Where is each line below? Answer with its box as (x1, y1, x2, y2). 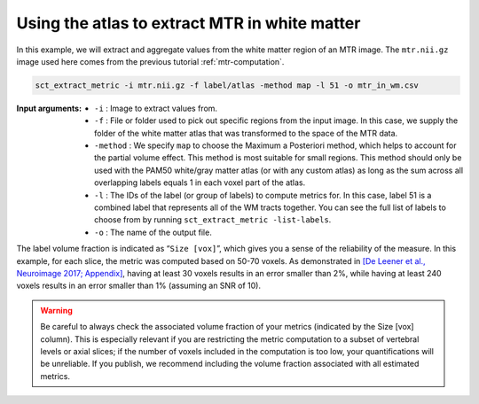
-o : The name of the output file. (94, 227, 212, 237)
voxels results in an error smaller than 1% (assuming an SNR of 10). (16, 280, 262, 291)
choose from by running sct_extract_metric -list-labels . (94, 214, 332, 225)
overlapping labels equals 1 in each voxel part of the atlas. (94, 177, 306, 188)
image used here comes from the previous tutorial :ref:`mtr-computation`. (16, 56, 285, 66)
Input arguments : (16, 103, 82, 113)
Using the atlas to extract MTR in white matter (16, 13, 361, 33)
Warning (40, 305, 73, 315)
